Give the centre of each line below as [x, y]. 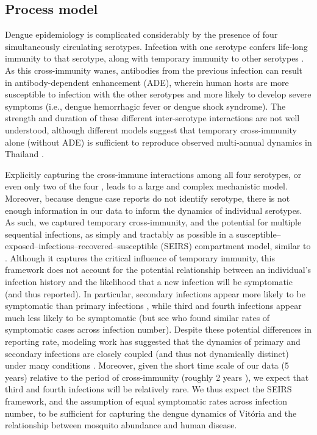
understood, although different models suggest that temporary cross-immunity [151, 129]
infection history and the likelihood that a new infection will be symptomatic [149, 282]
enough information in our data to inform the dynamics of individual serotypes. [154, 210]
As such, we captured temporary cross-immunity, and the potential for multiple [153, 222]
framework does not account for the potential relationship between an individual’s [158, 270]
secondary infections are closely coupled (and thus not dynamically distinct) [147, 353]
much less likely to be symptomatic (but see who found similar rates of [137, 317]
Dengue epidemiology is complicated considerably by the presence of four [141, 34]
